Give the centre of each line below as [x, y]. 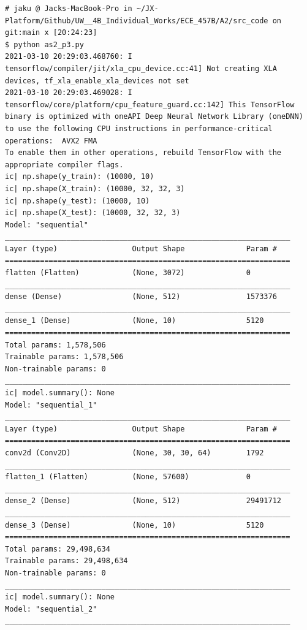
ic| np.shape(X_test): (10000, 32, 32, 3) [93, 213]
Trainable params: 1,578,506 [64, 357]
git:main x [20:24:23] [51, 33]
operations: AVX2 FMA [51, 141]
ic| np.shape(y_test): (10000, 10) [78, 201]
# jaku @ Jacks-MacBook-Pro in [69, 9]
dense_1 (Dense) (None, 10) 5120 [135, 321]
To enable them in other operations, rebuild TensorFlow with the [143, 153]
